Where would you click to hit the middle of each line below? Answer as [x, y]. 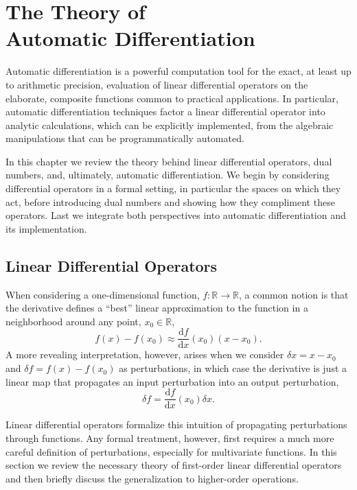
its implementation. [46, 228]
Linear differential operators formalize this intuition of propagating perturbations [176, 424]
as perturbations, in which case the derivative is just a [233, 368]
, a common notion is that [293, 294]
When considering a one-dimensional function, [103, 294]
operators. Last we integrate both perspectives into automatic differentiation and [176, 215]
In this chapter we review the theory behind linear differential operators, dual [169, 161]
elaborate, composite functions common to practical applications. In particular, [172, 98]
